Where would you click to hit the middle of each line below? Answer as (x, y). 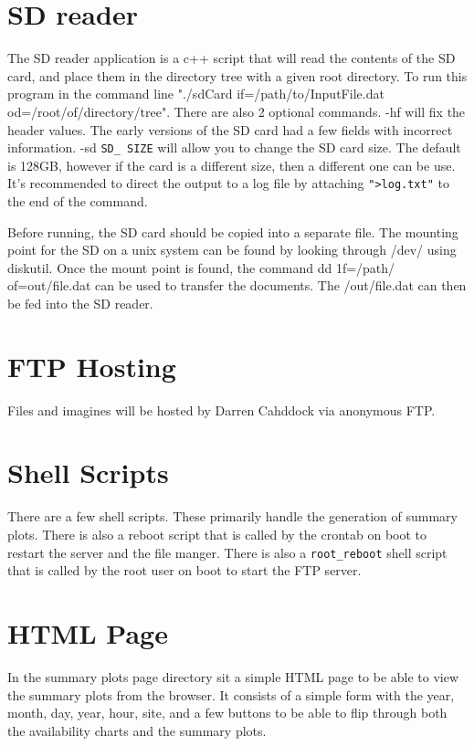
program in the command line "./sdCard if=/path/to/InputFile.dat (196, 94)
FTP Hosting (92, 366)
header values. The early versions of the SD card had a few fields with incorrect (230, 129)
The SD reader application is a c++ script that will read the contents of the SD (232, 58)
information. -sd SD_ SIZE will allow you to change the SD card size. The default (234, 147)
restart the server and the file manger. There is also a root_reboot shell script (227, 552)
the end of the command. (78, 201)
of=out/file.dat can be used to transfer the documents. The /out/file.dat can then (237, 285)
